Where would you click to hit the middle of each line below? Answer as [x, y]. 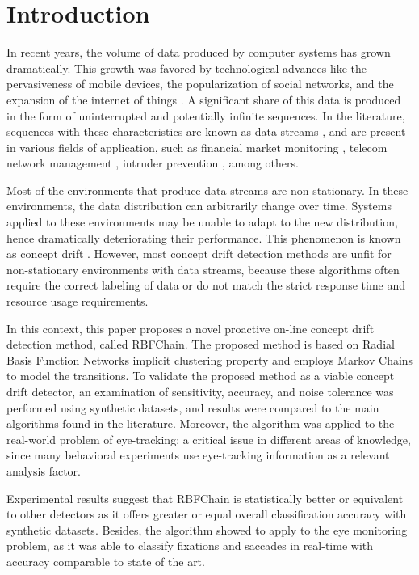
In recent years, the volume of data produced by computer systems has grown [199, 52]
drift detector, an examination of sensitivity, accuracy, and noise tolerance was [200, 391]
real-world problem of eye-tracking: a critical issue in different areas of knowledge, [209, 439]
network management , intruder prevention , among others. [153, 163]
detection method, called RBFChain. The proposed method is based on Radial [201, 344]
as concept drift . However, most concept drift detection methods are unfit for [199, 254]
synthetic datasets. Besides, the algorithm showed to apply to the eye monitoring [207, 529]
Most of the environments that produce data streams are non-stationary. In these [207, 190]
